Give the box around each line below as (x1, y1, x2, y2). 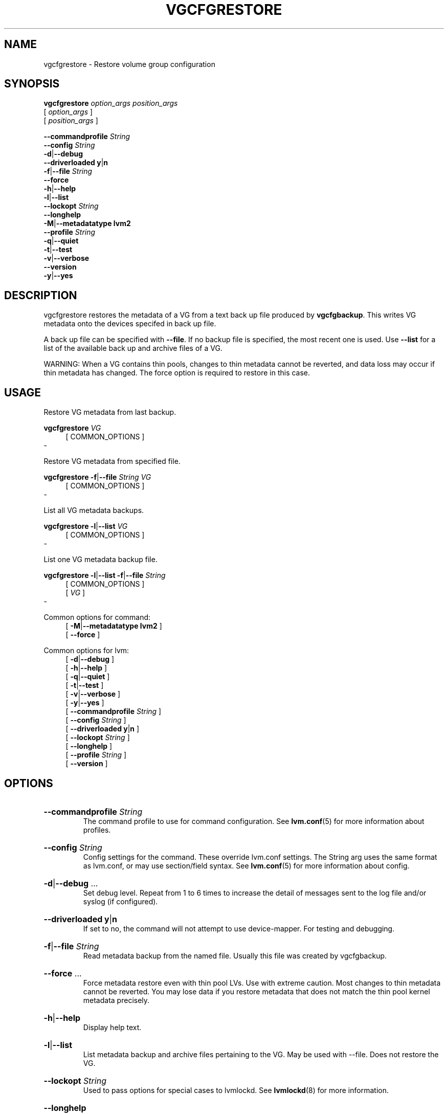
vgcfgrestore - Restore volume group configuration (43, 59, 215, 69)
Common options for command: (43, 613, 151, 622)
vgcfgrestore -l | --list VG (43, 522, 128, 531)
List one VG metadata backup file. (43, 555, 158, 564)
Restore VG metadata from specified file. (43, 457, 181, 466)
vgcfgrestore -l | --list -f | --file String (43, 571, 166, 580)
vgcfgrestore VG (43, 424, 101, 433)
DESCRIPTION (4, 288, 77, 302)
